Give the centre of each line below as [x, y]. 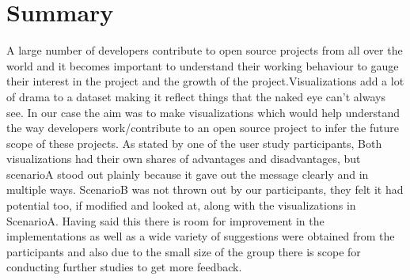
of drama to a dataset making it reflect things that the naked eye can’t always [196, 96]
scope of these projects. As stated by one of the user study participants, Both [194, 143]
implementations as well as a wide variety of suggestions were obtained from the [201, 236]
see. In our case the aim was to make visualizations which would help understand [203, 112]
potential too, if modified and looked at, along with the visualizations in [181, 205]
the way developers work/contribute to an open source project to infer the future [203, 128]
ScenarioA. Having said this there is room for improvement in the [165, 220]
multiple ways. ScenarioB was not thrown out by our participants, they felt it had [205, 189]
